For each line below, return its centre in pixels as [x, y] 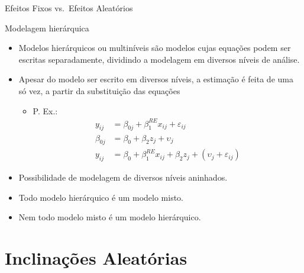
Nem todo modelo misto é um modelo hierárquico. [110, 217]
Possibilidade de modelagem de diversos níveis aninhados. [123, 177]
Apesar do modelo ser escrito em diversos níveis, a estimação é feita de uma [156, 79]
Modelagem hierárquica [47, 28]
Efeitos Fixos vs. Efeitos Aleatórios [69, 8]
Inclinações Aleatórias [96, 258]
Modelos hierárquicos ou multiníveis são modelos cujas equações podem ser [155, 48]
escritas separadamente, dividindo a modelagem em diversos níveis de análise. [159, 59]
